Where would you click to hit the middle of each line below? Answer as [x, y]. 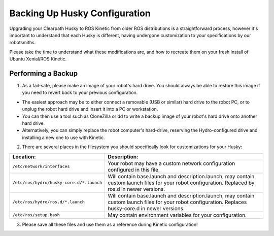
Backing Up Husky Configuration [80, 13]
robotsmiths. [23, 43]
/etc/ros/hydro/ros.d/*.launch [48, 202]
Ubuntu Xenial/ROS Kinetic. [38, 59]
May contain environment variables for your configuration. [177, 215]
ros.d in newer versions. [136, 189]
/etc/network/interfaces [41, 167]
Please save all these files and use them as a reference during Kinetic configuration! [110, 224]
